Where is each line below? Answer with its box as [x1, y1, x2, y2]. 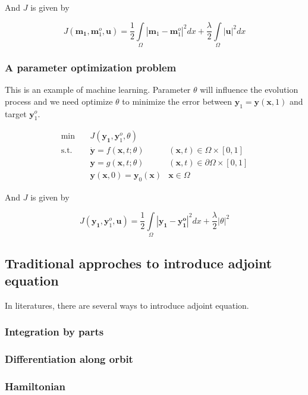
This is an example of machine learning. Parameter [5, 83, 191, 96]
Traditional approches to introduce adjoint [5, 253, 272, 272]
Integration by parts [5, 324, 104, 339]
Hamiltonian [5, 378, 65, 393]
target [5, 107, 27, 120]
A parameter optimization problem [5, 59, 177, 74]
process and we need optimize [5, 95, 113, 107]
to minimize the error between [122, 95, 232, 107]
